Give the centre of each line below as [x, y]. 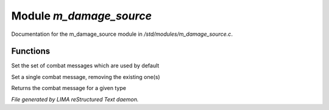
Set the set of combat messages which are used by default [85, 66]
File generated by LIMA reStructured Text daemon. [75, 99]
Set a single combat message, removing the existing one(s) [86, 77]
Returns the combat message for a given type [69, 88]
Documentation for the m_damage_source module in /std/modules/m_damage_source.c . [122, 34]
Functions [31, 51]
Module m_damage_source [82, 16]
